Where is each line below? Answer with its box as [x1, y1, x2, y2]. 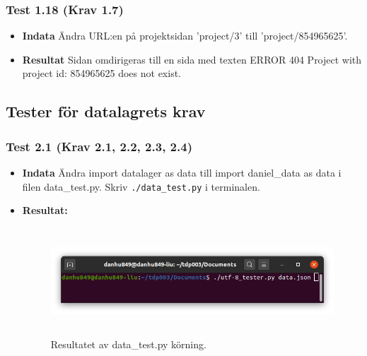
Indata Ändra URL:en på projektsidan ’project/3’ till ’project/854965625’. [22, 28, 348, 43]
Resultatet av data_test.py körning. [50, 336, 206, 351]
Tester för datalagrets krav [6, 100, 206, 122]
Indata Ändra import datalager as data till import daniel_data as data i [22, 165, 342, 179]
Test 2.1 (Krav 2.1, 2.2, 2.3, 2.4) [6, 137, 192, 155]
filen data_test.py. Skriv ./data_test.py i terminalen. [22, 179, 260, 194]
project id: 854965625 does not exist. [22, 66, 181, 81]
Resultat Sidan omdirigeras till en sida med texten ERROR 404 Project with [22, 52, 362, 66]
